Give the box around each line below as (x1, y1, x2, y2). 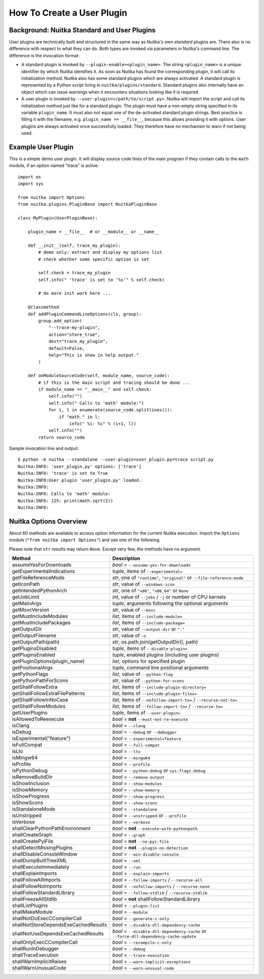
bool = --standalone (112, 806, 157, 812)
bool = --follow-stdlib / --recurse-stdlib (112, 889, 207, 896)
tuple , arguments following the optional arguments (112, 600, 228, 607)
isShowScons (12, 799, 44, 806)
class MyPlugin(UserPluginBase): (18, 215, 98, 221)
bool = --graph (112, 832, 146, 838)
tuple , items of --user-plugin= (112, 709, 180, 716)
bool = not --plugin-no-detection (112, 844, 188, 851)
